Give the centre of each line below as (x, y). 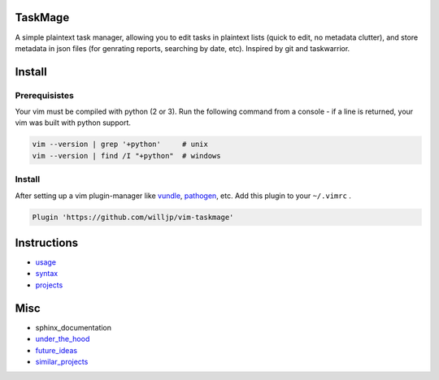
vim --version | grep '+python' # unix (120, 145)
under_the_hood (63, 339)
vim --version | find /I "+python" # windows (126, 155)
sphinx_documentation (74, 327)
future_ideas (56, 350)
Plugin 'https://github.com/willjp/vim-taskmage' (133, 217)
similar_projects (62, 361)
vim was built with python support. (73, 123)
